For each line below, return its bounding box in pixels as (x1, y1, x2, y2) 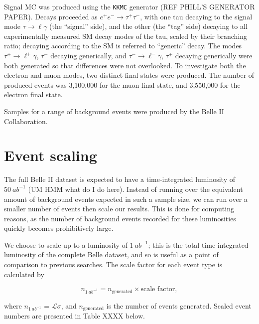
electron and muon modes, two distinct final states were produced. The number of (4, 70, 255, 80)
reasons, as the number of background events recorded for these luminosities (4, 213, 236, 223)
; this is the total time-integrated (148, 239, 249, 250)
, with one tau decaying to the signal (140, 11, 253, 21)
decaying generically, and (50, 50, 127, 61)
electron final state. (4, 89, 63, 100)
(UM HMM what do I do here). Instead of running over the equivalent (28, 183, 243, 194)
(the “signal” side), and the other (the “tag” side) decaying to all (49, 21, 248, 31)
